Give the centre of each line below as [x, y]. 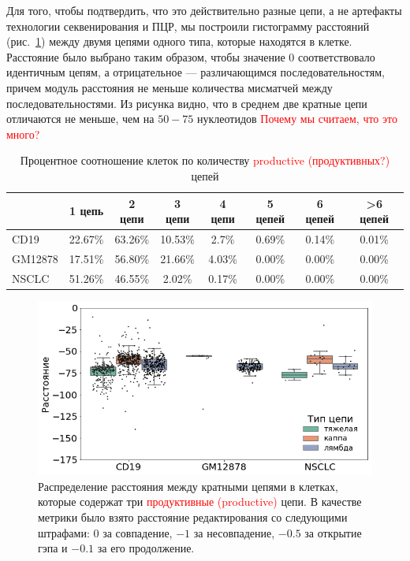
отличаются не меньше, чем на [80, 119]
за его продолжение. [146, 548]
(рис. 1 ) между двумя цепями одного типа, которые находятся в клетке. [179, 41]
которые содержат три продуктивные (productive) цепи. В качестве [200, 502]
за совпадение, [138, 532]
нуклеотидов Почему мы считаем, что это [297, 119]
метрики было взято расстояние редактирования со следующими [193, 517]
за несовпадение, [234, 532]
